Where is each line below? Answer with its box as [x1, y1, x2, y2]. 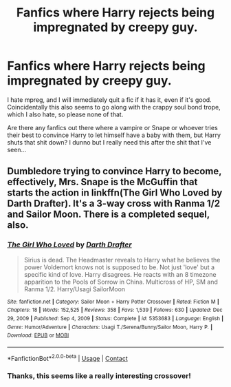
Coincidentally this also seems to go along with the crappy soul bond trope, [7, 103, 221, 111]
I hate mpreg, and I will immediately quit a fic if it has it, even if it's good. [7, 95, 212, 104]
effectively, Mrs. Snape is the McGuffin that [7, 176, 198, 188]
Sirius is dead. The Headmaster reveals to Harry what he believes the [23, 255, 221, 264]
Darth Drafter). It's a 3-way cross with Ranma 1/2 [7, 198, 221, 209]
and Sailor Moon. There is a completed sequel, [7, 209, 210, 220]
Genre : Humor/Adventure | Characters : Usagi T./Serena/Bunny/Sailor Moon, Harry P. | [7, 324, 213, 331]
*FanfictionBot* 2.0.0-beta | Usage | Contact [7, 353, 129, 362]
